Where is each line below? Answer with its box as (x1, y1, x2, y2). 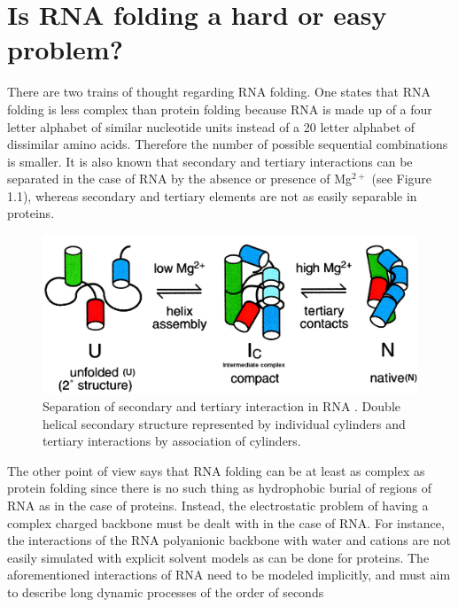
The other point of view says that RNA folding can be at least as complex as (7, 461, 425, 479)
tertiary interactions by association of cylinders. (43, 432, 301, 450)
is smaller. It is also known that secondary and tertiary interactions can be (7, 152, 413, 170)
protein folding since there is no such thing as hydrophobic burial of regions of (7, 479, 431, 497)
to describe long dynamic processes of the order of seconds (7, 582, 324, 601)
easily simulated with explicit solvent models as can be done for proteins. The (7, 548, 430, 566)
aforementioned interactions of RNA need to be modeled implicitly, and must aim (7, 565, 451, 584)
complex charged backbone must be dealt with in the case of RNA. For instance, (7, 513, 445, 532)
